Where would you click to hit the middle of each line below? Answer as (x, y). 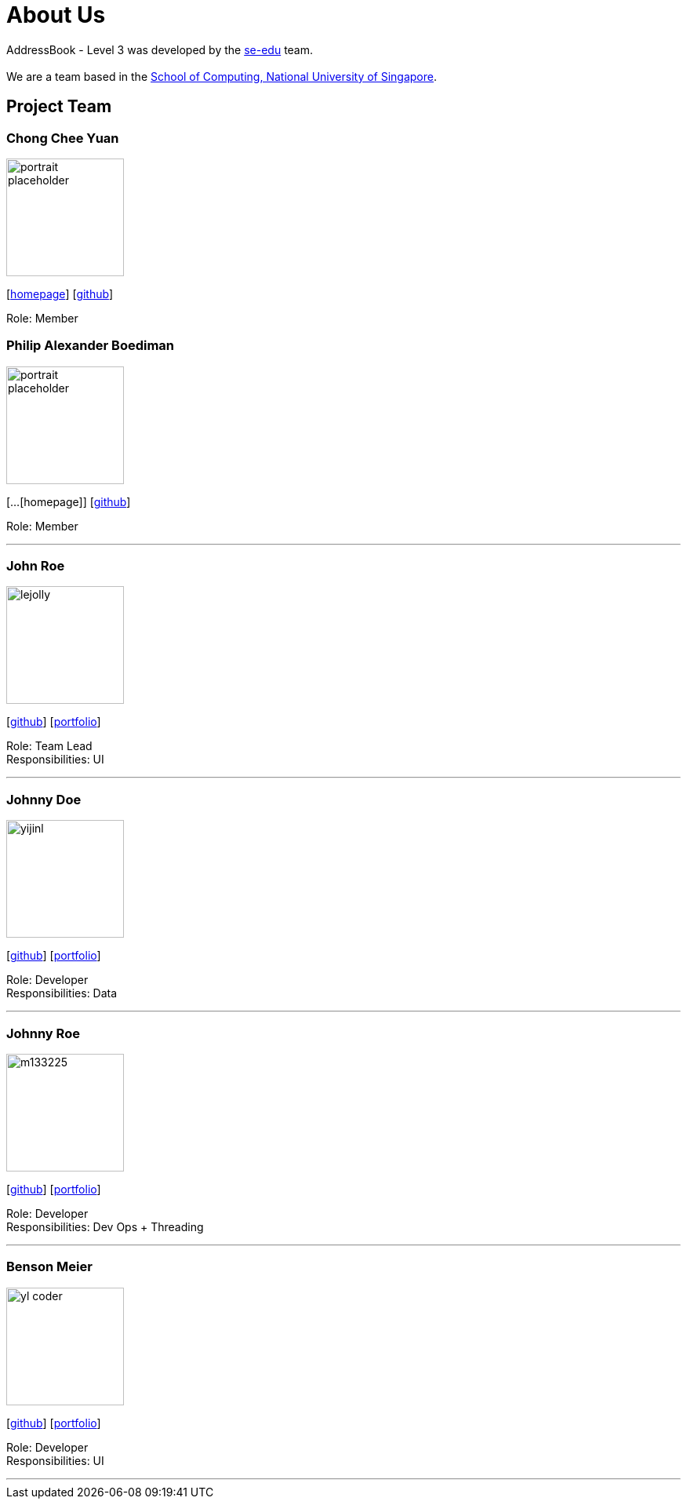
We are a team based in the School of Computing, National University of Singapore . (222, 76)
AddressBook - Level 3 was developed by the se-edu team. (160, 49)
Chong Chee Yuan (63, 138)
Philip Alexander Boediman (91, 346)
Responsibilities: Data (62, 993)
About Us (56, 15)
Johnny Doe (44, 799)
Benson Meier (49, 1267)
